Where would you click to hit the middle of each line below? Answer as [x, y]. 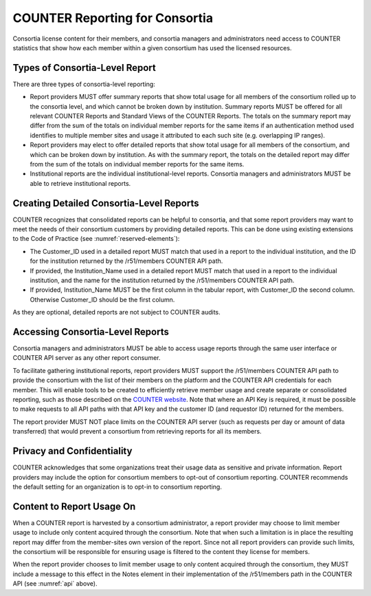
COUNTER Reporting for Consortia [113, 18]
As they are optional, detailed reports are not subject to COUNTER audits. [117, 312]
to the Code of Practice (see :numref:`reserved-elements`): [96, 239]
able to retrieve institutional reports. [80, 183]
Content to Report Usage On [74, 506]
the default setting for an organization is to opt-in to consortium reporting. [117, 487]
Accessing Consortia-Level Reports [91, 331]
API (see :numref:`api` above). [55, 584]
